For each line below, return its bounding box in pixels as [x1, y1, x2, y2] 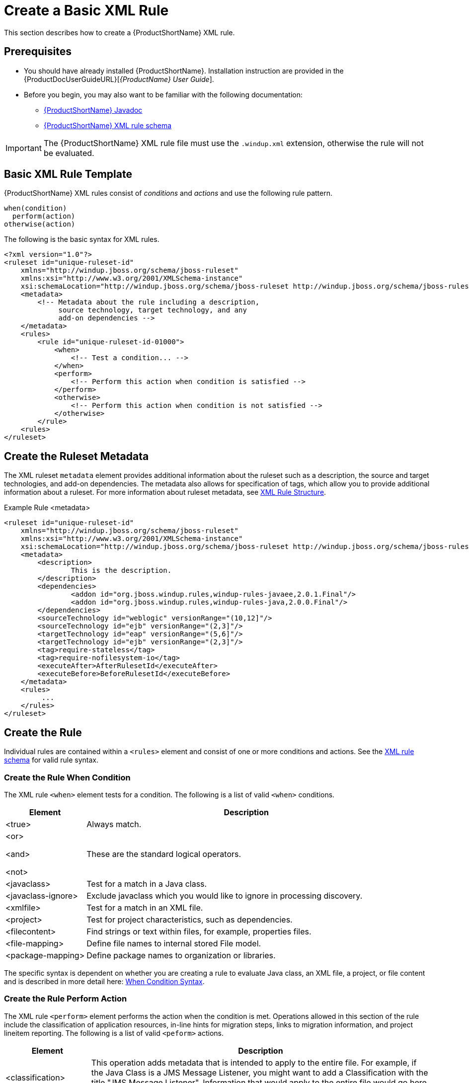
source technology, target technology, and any [58, 306, 247, 314]
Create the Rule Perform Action [4, 994, 127, 1004]
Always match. [86, 819, 142, 829]
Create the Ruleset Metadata [4, 450, 149, 463]
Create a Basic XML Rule [4, 2, 169, 19]
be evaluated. [43, 148, 94, 158]
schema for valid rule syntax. [4, 756, 98, 765]
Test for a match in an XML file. [86, 902, 203, 913]
